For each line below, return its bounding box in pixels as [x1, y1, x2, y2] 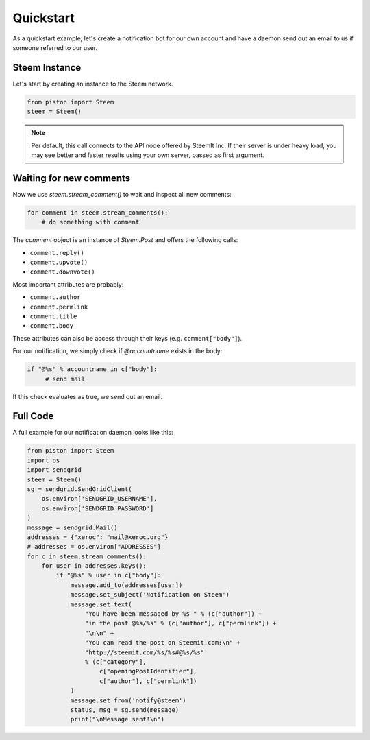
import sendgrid [27, 466, 82, 474]
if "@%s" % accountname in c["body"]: [27, 366, 158, 373]
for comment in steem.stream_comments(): [27, 208, 169, 216]
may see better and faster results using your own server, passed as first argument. [31, 151, 264, 159]
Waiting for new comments [12, 172, 131, 184]
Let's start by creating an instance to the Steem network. [12, 80, 173, 88]
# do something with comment [41, 218, 140, 226]
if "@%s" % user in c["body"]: [56, 571, 161, 580]
